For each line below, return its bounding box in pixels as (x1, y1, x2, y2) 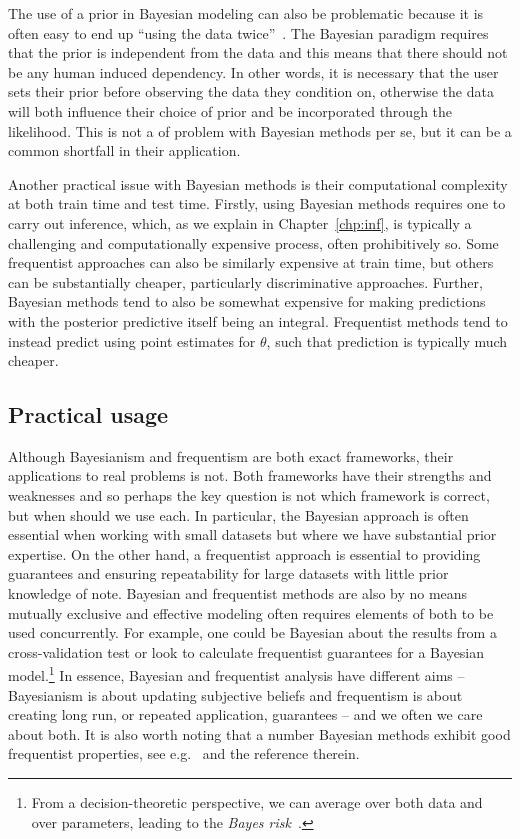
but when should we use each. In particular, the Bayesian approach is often (8, 504, 469, 525)
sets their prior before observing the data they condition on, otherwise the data (8, 81, 494, 102)
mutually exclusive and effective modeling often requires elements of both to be (8, 602, 494, 623)
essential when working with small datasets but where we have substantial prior (8, 524, 497, 545)
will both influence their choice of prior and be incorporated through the (8, 100, 453, 121)
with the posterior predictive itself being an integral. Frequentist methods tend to (8, 310, 508, 331)
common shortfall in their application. (8, 140, 241, 161)
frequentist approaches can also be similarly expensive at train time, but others (8, 252, 494, 273)
